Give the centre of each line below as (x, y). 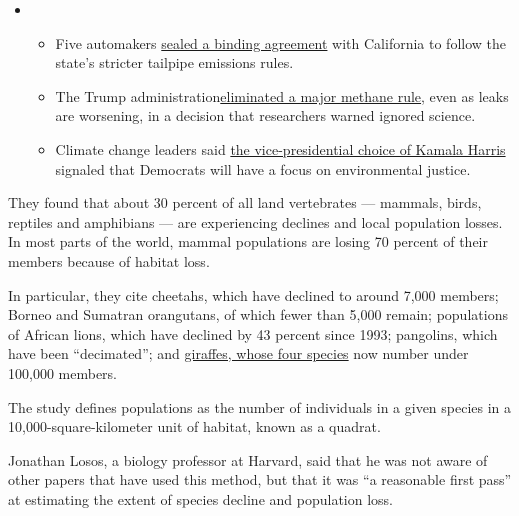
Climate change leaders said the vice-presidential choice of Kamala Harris (280, 148)
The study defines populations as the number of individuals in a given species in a (260, 406)
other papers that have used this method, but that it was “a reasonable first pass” (260, 479)
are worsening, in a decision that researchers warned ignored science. (265, 115)
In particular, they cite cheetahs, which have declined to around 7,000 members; (253, 294)
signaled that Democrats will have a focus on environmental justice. (263, 168)
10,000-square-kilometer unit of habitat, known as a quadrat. (194, 426)
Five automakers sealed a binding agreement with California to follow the (281, 42)
